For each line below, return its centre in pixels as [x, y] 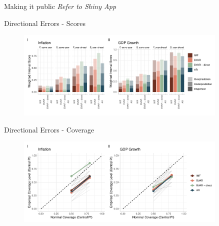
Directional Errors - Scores [45, 23]
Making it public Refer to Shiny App [60, 6]
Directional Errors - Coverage [49, 129]
